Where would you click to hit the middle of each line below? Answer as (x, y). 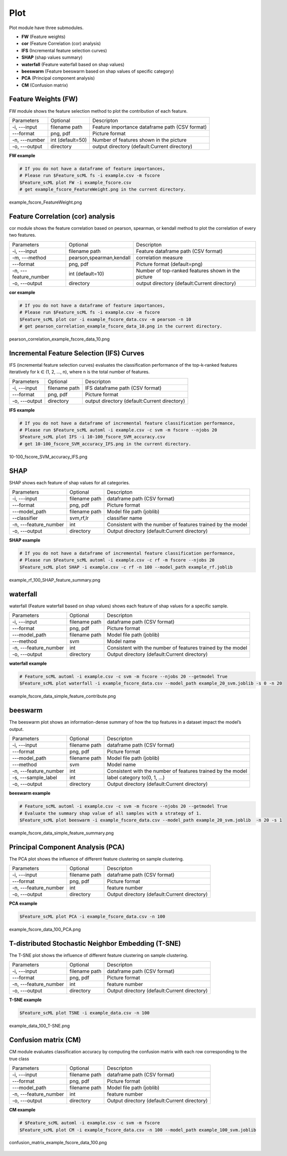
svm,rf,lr (79, 518)
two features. (23, 235)
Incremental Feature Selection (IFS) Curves (77, 353)
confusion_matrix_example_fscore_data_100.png (58, 1143)
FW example (22, 155)
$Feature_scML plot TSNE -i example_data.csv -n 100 (85, 1013)
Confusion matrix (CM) (45, 1040)
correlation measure (159, 257)
